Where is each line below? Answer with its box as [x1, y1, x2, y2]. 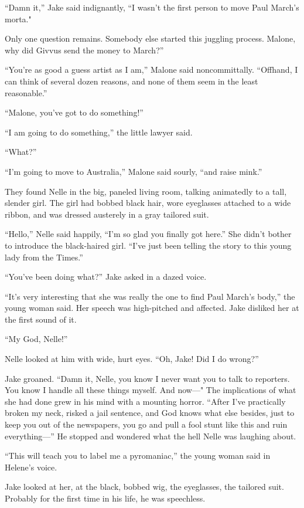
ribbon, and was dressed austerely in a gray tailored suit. [5, 208, 209, 220]
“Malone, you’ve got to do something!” [5, 106, 144, 118]
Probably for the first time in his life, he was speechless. [5, 492, 206, 504]
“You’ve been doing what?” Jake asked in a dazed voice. [5, 270, 207, 283]
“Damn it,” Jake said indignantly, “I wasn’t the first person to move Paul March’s [5, 1, 299, 13]
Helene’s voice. [5, 460, 57, 473]
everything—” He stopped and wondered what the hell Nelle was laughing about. [5, 429, 296, 442]
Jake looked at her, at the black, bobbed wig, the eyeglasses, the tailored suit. [5, 480, 284, 493]
